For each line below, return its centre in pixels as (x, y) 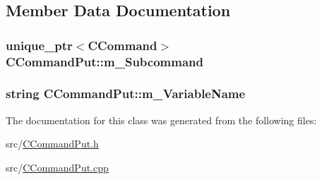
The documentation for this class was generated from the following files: (161, 120)
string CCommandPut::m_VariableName (126, 94)
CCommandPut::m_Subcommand (105, 61)
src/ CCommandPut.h (52, 144)
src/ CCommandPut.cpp (57, 167)
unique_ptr (39, 45)
